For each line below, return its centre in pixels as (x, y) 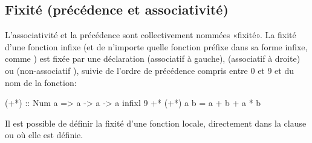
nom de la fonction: (41, 82)
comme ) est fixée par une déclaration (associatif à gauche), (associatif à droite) (153, 58)
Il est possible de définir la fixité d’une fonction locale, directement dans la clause (156, 123)
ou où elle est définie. (44, 135)
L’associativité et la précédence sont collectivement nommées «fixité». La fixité (151, 35)
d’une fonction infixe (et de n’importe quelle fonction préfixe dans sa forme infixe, (156, 46)
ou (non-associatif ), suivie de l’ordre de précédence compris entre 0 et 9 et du (150, 70)
